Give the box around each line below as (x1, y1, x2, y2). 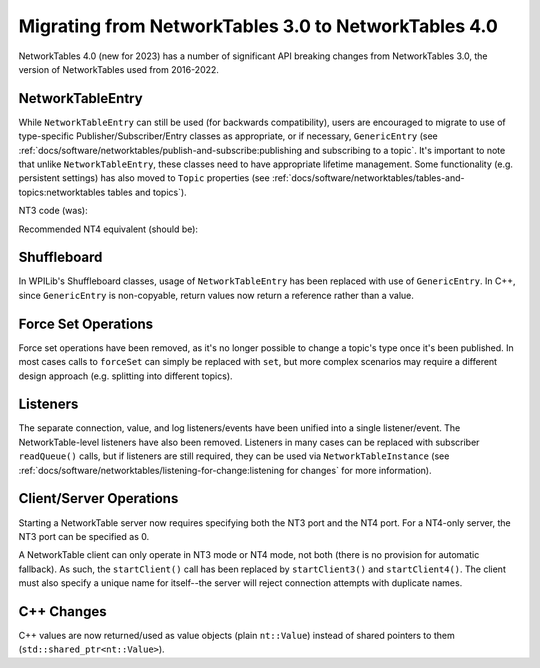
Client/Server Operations (18, 490, 179, 507)
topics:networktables (18, 186, 106, 198)
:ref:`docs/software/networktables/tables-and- (271, 172, 465, 184)
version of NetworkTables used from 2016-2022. (18, 63, 220, 75)
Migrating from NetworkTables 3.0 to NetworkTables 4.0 (18, 15, 499, 37)
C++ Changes (18, 603, 107, 620)
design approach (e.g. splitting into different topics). (18, 370, 234, 382)
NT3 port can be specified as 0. (18, 530, 150, 542)
